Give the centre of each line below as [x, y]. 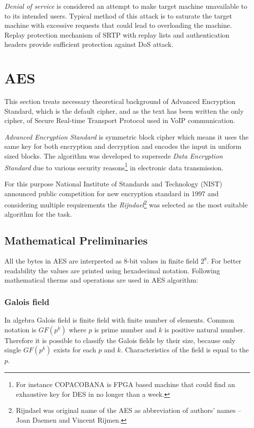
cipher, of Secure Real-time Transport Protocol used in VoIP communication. [120, 120]
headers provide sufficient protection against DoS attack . [89, 44]
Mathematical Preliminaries [76, 240]
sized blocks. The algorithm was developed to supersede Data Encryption [114, 156]
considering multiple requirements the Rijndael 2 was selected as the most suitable [126, 204]
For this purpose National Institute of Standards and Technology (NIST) [113, 183]
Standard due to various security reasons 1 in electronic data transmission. [114, 166]
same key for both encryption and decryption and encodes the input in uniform [123, 146]
